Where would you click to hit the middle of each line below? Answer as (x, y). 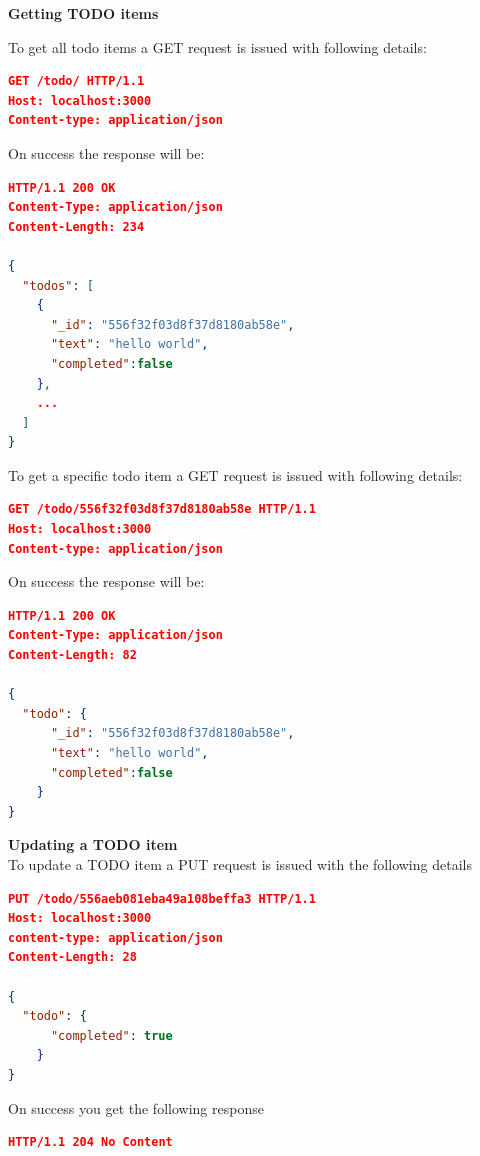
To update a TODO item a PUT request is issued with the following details (240, 863)
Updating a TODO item (93, 844)
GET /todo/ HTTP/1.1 (76, 81)
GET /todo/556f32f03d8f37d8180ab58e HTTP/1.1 (162, 509)
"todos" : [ (58, 285)
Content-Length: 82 (72, 655)
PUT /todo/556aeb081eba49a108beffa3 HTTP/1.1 (162, 898)
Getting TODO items (83, 13)
